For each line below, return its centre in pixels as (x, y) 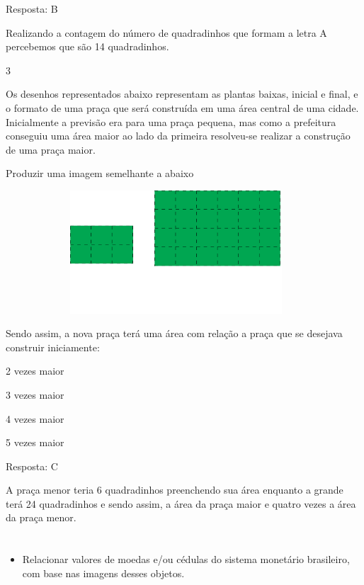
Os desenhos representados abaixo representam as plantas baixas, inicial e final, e (182, 94)
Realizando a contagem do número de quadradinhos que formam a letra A (166, 32)
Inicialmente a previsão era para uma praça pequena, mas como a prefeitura (171, 121)
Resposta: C (32, 466)
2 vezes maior (35, 371)
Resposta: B (32, 8)
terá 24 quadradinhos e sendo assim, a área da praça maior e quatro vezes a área (181, 503)
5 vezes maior (35, 442)
